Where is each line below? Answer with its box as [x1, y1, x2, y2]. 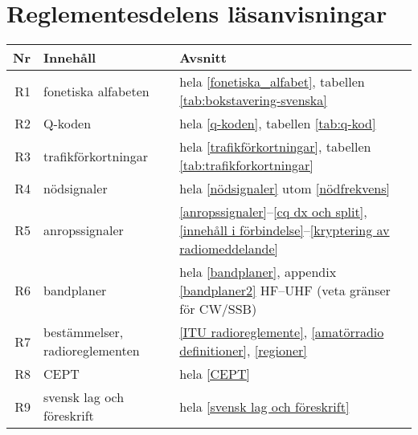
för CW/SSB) [179, 299, 257, 319]
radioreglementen [43, 341, 140, 360]
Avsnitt [179, 48, 227, 67]
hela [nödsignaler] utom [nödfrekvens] [179, 179, 390, 198]
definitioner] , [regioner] [179, 341, 307, 360]
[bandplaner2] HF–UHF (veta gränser [179, 281, 391, 300]
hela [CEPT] [179, 364, 250, 384]
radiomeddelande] [179, 239, 279, 258]
